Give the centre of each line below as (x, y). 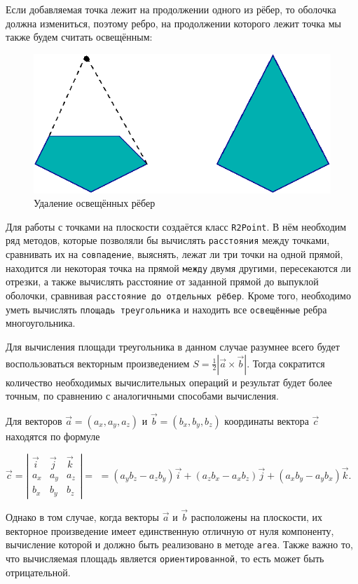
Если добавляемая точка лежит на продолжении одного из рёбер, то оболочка (171, 9)
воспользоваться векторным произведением (98, 363)
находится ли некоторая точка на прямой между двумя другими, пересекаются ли (178, 267)
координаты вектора (267, 420)
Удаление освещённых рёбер (95, 203)
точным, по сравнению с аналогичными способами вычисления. (142, 396)
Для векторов (34, 420)
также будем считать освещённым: (79, 37)
